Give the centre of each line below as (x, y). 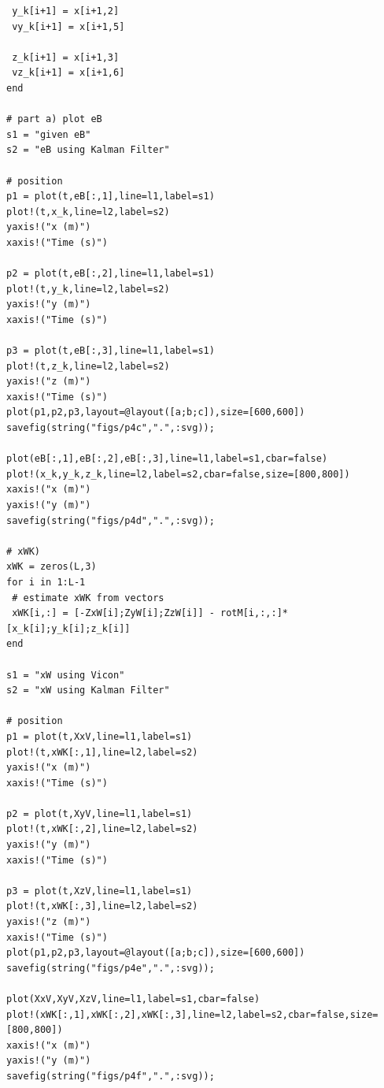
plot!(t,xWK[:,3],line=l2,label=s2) (102, 906)
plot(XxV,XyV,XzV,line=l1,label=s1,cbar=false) (133, 999)
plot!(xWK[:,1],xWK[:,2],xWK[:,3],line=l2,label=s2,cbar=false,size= (192, 1014)
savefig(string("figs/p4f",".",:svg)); (111, 1076)
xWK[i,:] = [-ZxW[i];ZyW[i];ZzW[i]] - (113, 613)
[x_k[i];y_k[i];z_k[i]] (68, 628)
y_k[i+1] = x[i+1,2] (66, 11)
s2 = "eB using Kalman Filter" (88, 150)
